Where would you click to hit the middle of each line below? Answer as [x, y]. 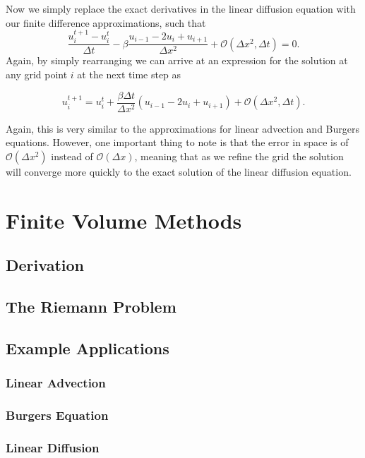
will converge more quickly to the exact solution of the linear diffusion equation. [179, 171]
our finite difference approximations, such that [106, 22]
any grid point [37, 74]
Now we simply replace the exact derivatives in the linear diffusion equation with [181, 8]
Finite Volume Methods [124, 220]
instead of [72, 156]
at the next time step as [129, 74]
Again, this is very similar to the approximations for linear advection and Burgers [182, 128]
